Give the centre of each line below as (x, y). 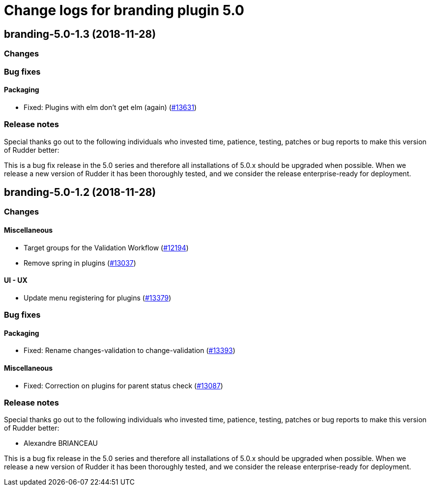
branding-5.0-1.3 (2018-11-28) (80, 34)
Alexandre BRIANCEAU (61, 443)
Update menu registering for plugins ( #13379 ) (98, 298)
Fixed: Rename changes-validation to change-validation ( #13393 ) (129, 351)
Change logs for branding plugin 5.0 (124, 10)
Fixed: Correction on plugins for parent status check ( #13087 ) (123, 385)
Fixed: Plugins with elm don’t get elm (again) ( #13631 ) (110, 107)
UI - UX (16, 280)
